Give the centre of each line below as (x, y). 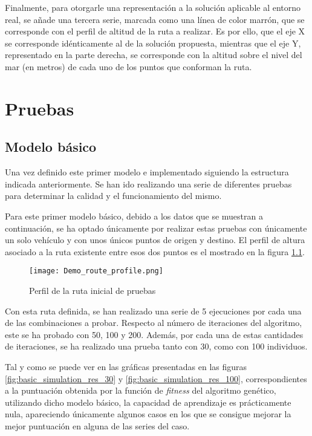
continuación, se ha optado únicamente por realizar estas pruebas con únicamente (156, 228)
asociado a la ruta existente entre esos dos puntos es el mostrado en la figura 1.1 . (155, 251)
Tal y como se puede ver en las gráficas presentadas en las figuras (126, 366)
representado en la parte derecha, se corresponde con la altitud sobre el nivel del (154, 55)
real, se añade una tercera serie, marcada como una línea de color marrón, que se (155, 19)
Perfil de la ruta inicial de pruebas (93, 290)
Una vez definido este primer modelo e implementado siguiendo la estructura (147, 172)
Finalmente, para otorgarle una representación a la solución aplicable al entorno (153, 7)
